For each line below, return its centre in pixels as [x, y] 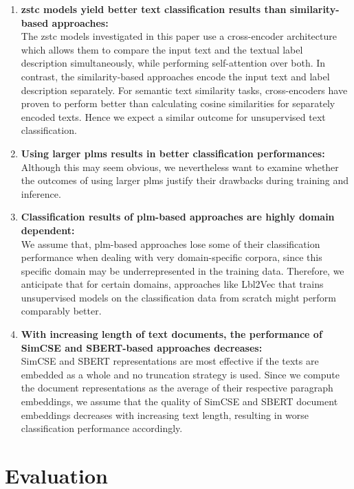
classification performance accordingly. [102, 428]
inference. [41, 193]
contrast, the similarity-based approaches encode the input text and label [175, 76]
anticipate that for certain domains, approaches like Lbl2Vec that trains [172, 284]
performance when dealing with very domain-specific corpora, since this [172, 257]
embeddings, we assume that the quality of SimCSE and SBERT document [179, 401]
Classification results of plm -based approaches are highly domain [178, 217]
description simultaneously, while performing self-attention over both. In [173, 63]
